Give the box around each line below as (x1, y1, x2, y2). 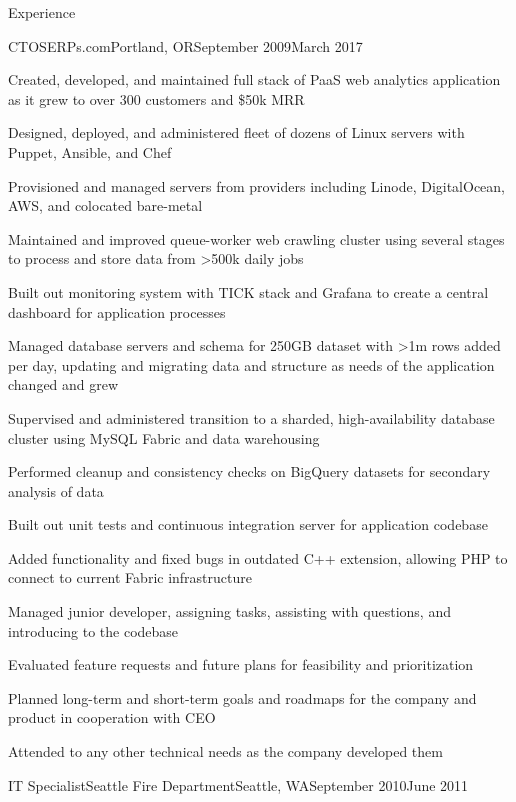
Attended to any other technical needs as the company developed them (8, 741, 443, 762)
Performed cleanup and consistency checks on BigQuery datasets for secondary (8, 461, 491, 482)
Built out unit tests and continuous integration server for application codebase (8, 514, 488, 535)
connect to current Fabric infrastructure (8, 567, 252, 588)
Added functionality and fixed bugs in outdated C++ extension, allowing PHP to (8, 547, 508, 568)
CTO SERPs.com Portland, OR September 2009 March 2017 (8, 35, 363, 56)
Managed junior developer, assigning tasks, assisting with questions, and (8, 601, 451, 622)
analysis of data (8, 480, 104, 501)
